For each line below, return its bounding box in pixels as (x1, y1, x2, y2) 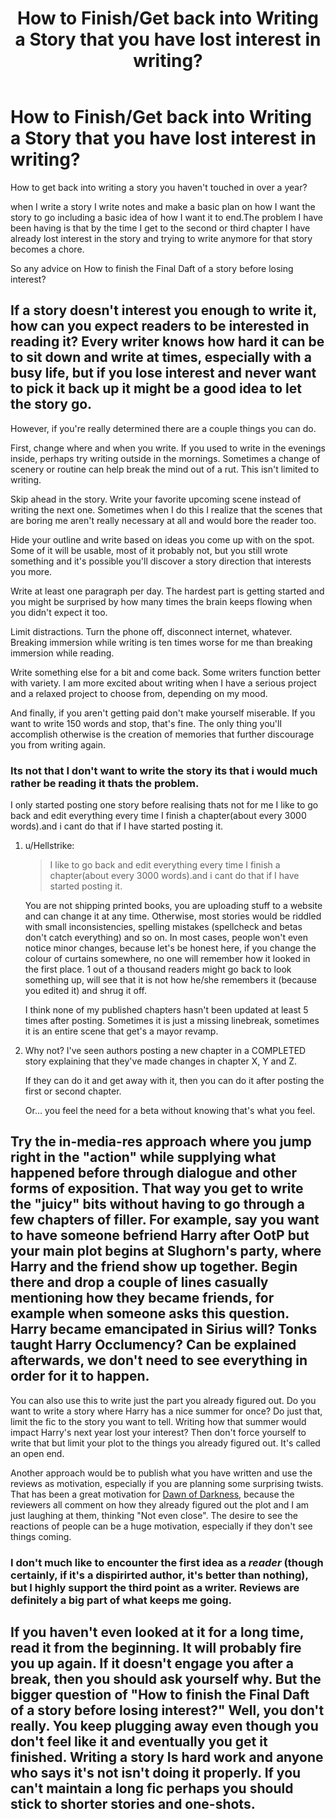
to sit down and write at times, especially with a (10, 349, 312, 366)
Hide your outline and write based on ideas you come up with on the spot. (10, 533, 315, 546)
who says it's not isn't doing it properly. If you (10, 1765, 302, 1782)
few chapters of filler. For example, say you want (10, 1212, 320, 1229)
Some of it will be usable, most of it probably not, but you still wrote (10, 544, 288, 556)
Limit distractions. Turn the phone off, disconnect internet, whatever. (10, 625, 293, 637)
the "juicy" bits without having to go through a (10, 1196, 305, 1213)
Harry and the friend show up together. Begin (10, 1258, 298, 1276)
